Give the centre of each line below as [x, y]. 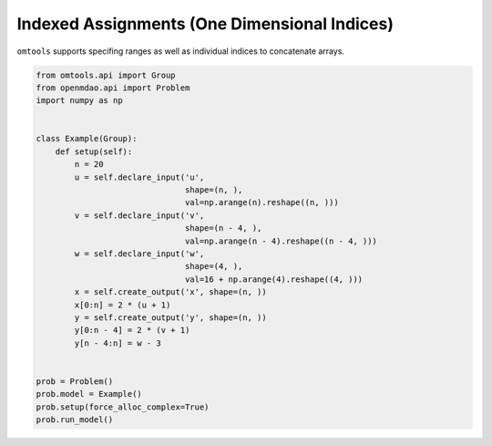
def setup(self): [94, 151]
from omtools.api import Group [106, 75]
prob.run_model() [75, 420]
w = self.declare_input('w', [139, 254]
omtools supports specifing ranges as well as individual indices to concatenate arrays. [181, 51]
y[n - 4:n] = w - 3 [118, 343]
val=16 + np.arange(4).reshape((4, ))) [274, 279]
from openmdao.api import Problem [113, 88]
